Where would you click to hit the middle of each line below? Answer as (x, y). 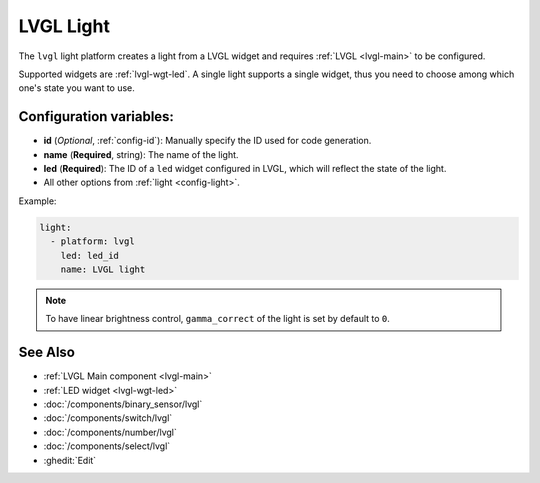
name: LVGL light (103, 269)
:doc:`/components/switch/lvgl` (108, 418)
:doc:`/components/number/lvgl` (110, 432)
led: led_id (90, 255)
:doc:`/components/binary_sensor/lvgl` (123, 404)
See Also (46, 352)
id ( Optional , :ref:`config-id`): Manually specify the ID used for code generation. (207, 141)
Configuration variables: (96, 116)
